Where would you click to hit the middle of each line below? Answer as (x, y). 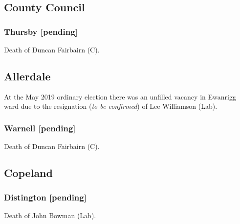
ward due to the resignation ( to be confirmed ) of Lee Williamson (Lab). (111, 106)
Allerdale (27, 76)
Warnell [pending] (40, 128)
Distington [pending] (45, 197)
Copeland (28, 173)
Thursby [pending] (41, 31)
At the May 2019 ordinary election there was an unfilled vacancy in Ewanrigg (120, 96)
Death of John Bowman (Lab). (50, 215)
